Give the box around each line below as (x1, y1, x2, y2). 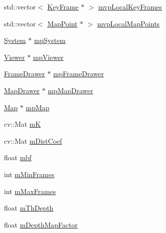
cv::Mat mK (4, 119, 41, 129)
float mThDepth (4, 203, 54, 213)
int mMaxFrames (4, 186, 56, 196)
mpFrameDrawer (53, 68, 104, 79)
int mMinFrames (4, 169, 55, 179)
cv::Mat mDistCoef (4, 135, 62, 146)
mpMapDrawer (48, 85, 93, 95)
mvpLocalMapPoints (97, 18, 160, 28)
